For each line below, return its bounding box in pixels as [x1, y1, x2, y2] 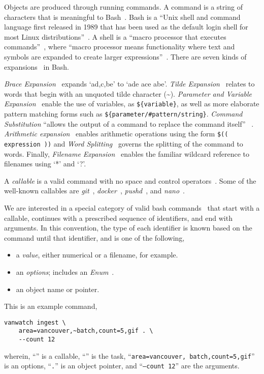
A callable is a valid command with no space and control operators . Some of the [4, 175, 256, 186]
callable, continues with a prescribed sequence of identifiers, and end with [4, 212, 233, 223]
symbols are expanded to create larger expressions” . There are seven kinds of [4, 51, 247, 62]
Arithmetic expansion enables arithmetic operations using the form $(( [4, 128, 228, 139]
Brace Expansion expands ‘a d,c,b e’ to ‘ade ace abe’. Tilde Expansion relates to [4, 78, 255, 89]
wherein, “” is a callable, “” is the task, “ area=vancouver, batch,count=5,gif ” [4, 350, 255, 361]
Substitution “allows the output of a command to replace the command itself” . [4, 118, 254, 129]
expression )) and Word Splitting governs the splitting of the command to [4, 138, 243, 149]
